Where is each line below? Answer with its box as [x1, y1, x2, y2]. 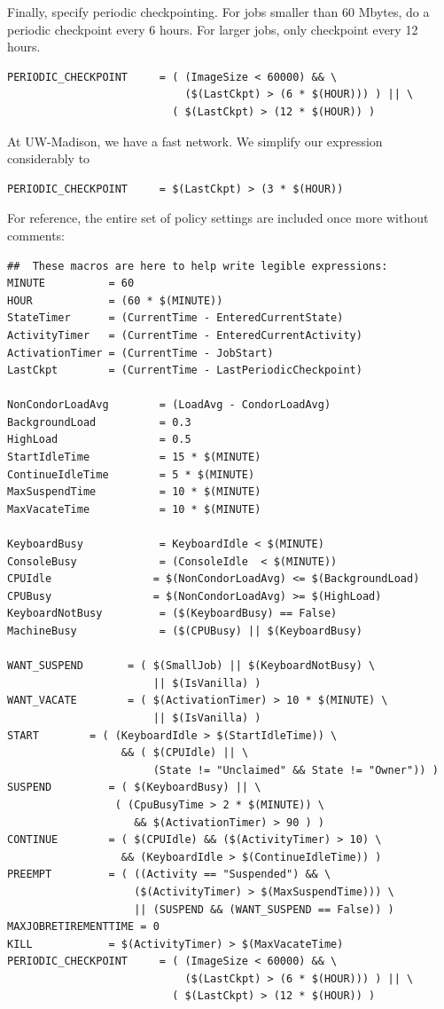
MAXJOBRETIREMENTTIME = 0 [7, 920, 160, 934]
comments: [7, 225, 66, 244]
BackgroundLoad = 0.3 [7, 415, 191, 429]
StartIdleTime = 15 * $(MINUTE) [7, 451, 261, 464]
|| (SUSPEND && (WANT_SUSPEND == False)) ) [134, 903, 394, 916]
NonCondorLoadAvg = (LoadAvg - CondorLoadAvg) [7, 398, 331, 412]
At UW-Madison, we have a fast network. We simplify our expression [7, 131, 383, 150]
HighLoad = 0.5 [7, 433, 191, 446]
